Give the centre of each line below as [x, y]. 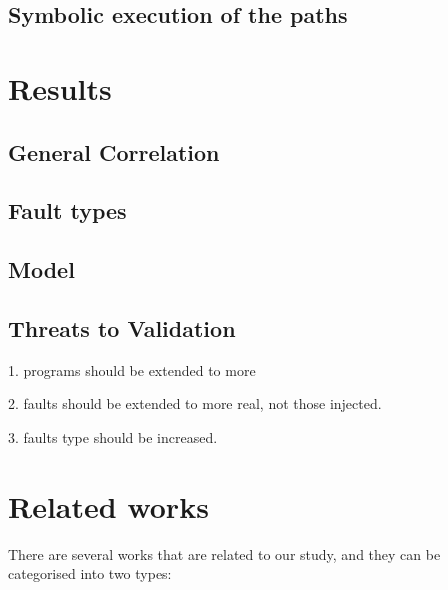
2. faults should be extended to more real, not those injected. [195, 403]
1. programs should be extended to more [132, 369]
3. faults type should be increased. [113, 436]
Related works [108, 505]
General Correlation [114, 151]
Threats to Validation [122, 327]
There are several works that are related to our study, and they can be [224, 553]
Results [60, 87]
